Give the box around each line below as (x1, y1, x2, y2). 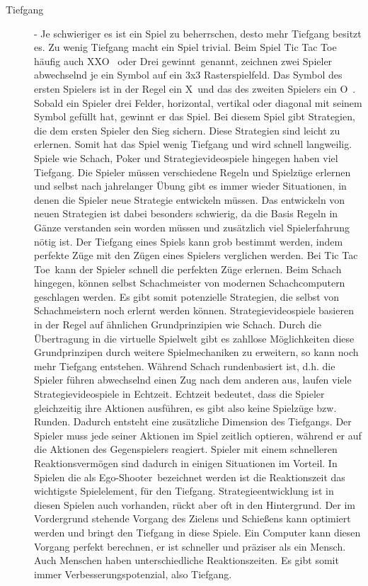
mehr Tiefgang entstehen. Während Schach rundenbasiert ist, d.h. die (34, 358, 335, 373)
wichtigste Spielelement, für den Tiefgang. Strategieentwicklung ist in (34, 483, 334, 498)
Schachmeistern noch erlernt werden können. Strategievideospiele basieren (34, 303, 354, 318)
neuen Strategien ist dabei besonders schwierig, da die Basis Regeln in (34, 206, 338, 221)
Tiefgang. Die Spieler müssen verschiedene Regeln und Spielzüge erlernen (34, 164, 351, 179)
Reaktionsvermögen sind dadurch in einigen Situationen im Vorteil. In (34, 456, 338, 470)
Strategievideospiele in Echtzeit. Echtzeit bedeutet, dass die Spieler (34, 386, 325, 401)
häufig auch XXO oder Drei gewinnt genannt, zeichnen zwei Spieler (34, 53, 333, 68)
